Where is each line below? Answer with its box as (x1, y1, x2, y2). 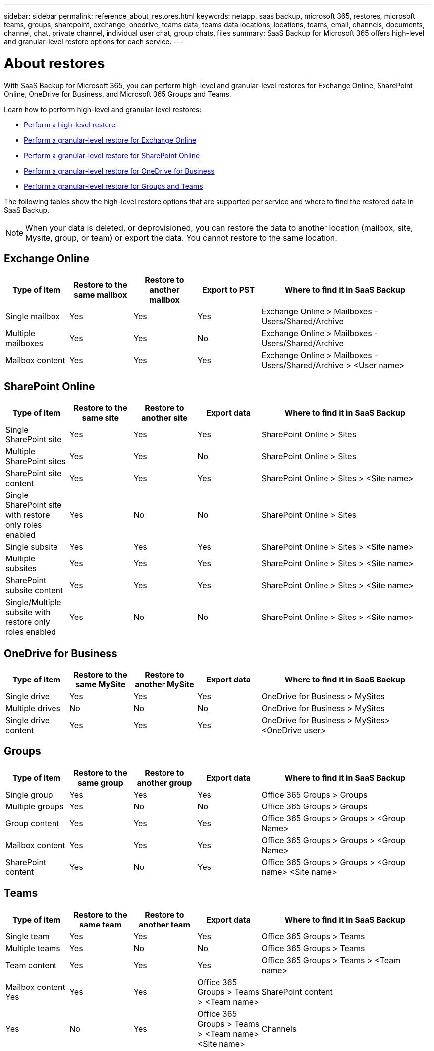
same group (77, 777, 123, 788)
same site (82, 413, 119, 423)
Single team (5, 931, 50, 941)
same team (79, 919, 122, 929)
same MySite (75, 680, 126, 690)
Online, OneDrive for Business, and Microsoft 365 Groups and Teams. (4, 89, 231, 98)
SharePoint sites (5, 456, 66, 467)
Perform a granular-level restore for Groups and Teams (24, 182, 203, 190)
